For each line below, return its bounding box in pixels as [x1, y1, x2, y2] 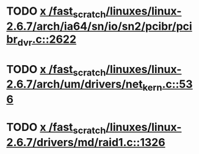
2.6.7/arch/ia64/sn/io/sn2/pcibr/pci [6, 19, 192, 33]
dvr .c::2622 [17, 32, 77, 48]
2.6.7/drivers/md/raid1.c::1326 [6, 135, 166, 149]
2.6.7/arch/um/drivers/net [6, 77, 143, 91]
